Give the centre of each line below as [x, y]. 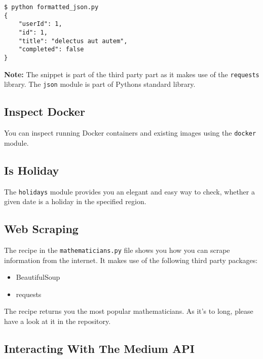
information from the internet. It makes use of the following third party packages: [131, 260]
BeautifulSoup [38, 277]
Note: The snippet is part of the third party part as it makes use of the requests [132, 74]
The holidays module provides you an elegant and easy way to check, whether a [129, 191]
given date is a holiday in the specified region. [75, 201]
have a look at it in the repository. [58, 321]
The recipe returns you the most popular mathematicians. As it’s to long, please [129, 311]
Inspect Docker [45, 111]
